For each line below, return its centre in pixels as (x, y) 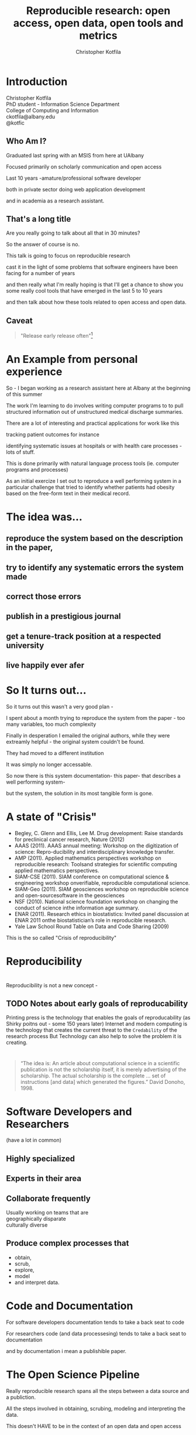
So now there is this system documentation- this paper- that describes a (93, 776)
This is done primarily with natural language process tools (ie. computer (93, 463)
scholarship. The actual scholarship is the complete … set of (93, 1076)
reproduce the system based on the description (94, 539)
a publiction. (21, 1397)
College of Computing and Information (52, 110)
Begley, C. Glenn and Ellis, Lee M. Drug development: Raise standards (99, 833)
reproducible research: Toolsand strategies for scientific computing (96, 864)
